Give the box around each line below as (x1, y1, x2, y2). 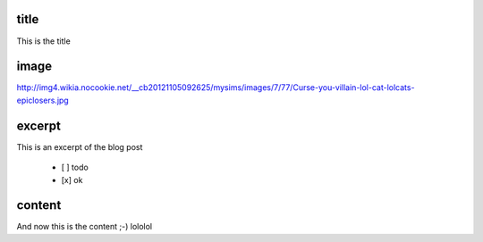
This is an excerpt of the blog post (16, 141, 143, 152)
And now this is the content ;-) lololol (16, 221, 153, 232)
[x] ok (61, 174, 83, 185)
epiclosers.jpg (16, 95, 69, 105)
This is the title (16, 36, 71, 46)
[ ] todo (61, 162, 89, 173)
